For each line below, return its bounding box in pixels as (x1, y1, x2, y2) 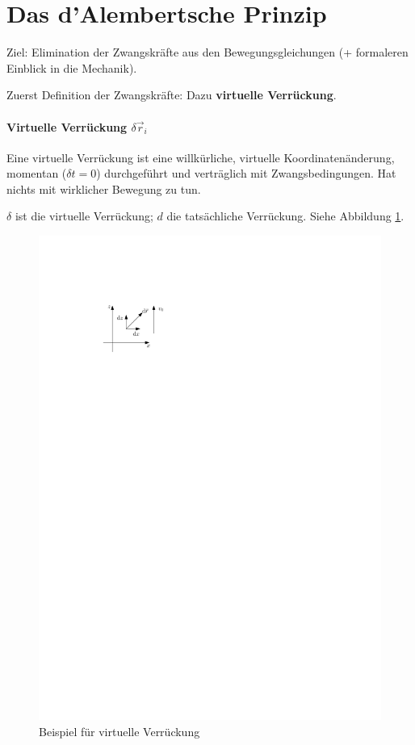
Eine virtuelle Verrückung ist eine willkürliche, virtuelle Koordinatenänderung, (6, 149, 395, 165)
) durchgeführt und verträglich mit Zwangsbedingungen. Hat (96, 165, 396, 182)
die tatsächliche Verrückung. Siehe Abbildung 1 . (166, 207, 405, 224)
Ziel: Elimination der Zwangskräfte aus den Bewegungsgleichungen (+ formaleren (6, 44, 409, 61)
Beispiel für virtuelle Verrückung (39, 722, 200, 739)
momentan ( (6, 165, 67, 182)
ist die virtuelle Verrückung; (15, 207, 153, 224)
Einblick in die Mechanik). (6, 59, 137, 76)
